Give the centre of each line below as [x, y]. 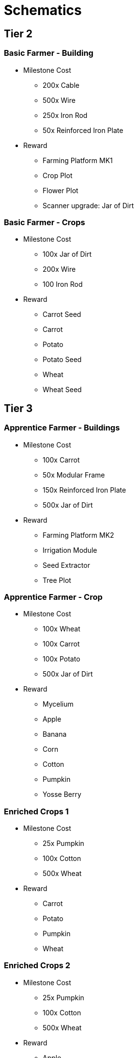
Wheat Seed [62, 390]
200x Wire [59, 269]
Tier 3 [18, 408]
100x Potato [61, 659]
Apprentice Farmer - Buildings [62, 428]
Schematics [43, 10]
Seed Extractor [66, 565]
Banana [55, 734]
